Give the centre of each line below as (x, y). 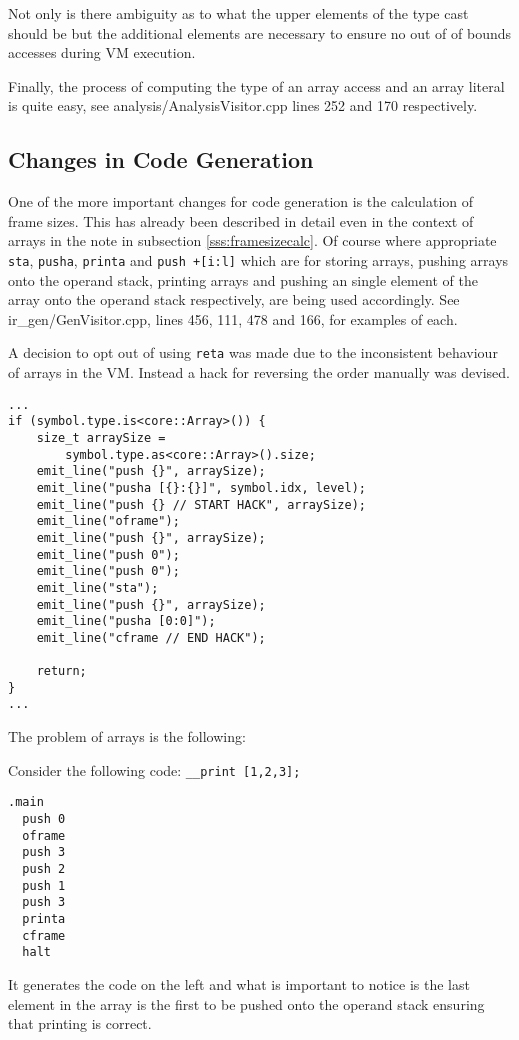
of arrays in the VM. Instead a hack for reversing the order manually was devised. (259, 372)
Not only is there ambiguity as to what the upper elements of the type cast (238, 13)
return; (61, 671)
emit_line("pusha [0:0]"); (126, 621)
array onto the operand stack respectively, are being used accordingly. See (234, 299)
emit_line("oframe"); (108, 521)
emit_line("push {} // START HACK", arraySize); (201, 504)
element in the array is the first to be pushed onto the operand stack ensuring (246, 1003)
